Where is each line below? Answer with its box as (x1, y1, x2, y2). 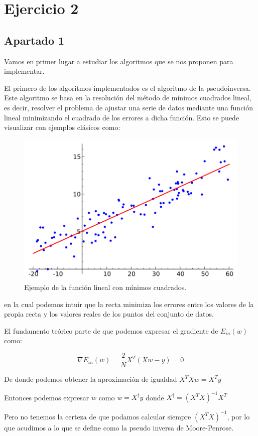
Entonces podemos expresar (4, 392, 89, 402)
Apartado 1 (4, 32, 65, 48)
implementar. (4, 66, 45, 76)
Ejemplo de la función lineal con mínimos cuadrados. (24, 282, 187, 293)
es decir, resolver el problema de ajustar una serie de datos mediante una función (4, 102, 253, 112)
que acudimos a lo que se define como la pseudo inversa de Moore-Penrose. (4, 422, 234, 432)
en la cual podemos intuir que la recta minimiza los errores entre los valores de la (4, 299, 254, 309)
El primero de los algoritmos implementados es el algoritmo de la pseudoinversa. (4, 82, 251, 93)
